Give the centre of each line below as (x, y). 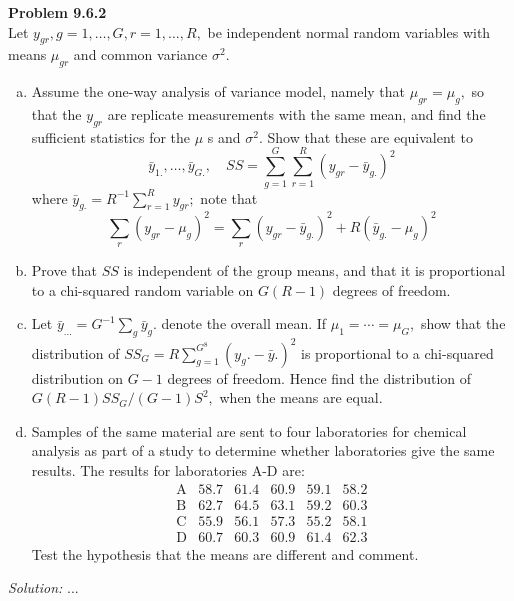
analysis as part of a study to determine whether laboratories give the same (263, 450)
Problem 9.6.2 (57, 12)
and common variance (140, 54)
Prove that (64, 270)
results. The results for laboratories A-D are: (168, 470)
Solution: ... (43, 587)
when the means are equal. (301, 397)
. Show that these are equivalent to (365, 136)
